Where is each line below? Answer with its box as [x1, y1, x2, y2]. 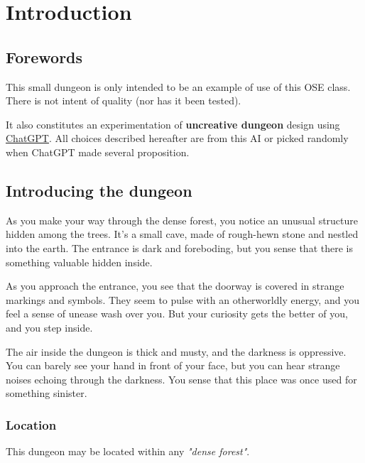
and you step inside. [6, 320, 93, 334]
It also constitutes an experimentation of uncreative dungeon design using [6, 116, 340, 131]
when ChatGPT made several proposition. [6, 144, 190, 159]
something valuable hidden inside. [6, 254, 153, 269]
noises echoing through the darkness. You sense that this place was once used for [6, 371, 357, 386]
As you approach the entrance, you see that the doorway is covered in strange [6, 278, 344, 293]
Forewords [6, 45, 83, 67]
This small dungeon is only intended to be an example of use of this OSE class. [6, 79, 351, 94]
